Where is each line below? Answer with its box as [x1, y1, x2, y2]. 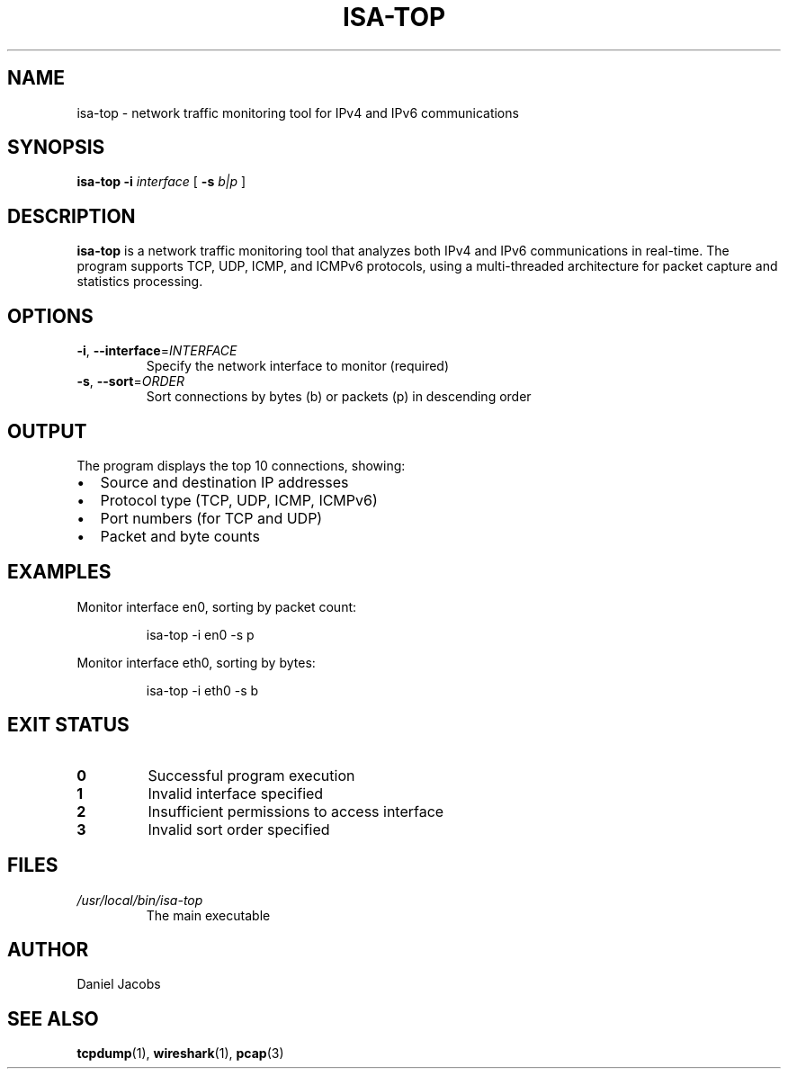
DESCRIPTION [7, 204, 136, 228]
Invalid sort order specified [148, 820, 330, 838]
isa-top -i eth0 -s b [146, 682, 259, 698]
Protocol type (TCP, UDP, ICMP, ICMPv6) [100, 490, 378, 509]
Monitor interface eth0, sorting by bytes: [76, 654, 316, 670]
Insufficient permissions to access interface [148, 802, 444, 820]
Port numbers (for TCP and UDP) [100, 508, 323, 527]
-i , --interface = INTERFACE [76, 343, 237, 359]
